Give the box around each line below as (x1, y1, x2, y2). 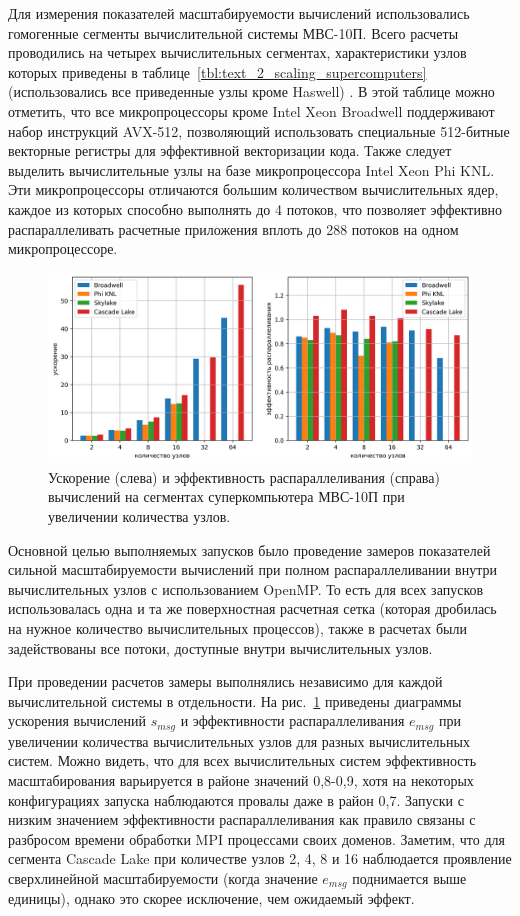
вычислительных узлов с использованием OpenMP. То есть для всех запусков (8, 578, 484, 599)
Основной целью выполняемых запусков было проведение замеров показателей (8, 539, 491, 560)
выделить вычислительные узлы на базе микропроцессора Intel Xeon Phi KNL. (8, 159, 495, 180)
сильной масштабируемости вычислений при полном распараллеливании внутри (8, 559, 497, 580)
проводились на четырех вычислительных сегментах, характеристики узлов (8, 42, 467, 63)
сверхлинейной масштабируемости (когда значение (8, 867, 318, 888)
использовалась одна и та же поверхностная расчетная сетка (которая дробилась (8, 598, 497, 619)
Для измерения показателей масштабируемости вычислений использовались (8, 3, 470, 23)
